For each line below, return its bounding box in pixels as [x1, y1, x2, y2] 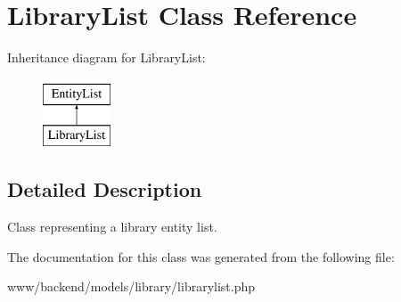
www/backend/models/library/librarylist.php [7, 277, 256, 296]
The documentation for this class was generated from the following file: [7, 247, 395, 265]
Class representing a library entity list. [7, 217, 217, 236]
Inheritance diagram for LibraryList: [7, 48, 206, 67]
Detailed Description [7, 175, 202, 203]
